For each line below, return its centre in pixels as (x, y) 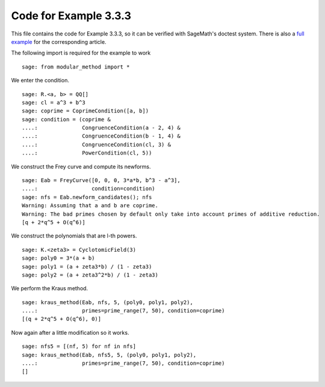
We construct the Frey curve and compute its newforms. (81, 166)
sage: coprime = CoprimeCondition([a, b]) (85, 111)
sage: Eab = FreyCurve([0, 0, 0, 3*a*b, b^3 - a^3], (101, 181)
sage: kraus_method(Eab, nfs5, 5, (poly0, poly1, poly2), (109, 355)
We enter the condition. (40, 81)
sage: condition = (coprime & (67, 119)
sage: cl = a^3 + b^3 (54, 102)
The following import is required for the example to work (81, 53)
